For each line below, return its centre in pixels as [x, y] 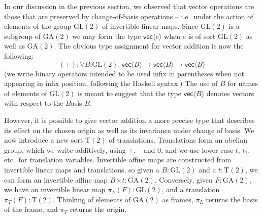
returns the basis [232, 199]
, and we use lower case [197, 149]
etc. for [16, 160]
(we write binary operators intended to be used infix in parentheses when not [124, 73]
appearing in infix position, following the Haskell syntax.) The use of [111, 83]
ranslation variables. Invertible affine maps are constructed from [132, 160]
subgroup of [23, 36]
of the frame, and [31, 209]
